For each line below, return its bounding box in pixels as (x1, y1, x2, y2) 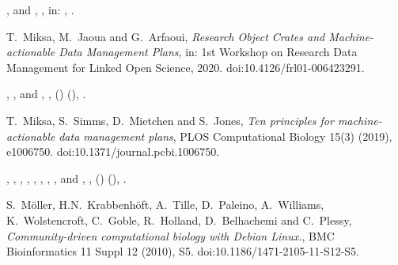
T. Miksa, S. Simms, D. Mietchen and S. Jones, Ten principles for (6, 112, 334, 128)
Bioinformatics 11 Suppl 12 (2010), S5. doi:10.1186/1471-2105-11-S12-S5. (6, 243, 360, 259)
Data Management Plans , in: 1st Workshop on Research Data (59, 44, 358, 60)
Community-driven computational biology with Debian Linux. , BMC (6, 227, 335, 244)
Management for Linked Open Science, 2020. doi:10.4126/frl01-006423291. (6, 59, 365, 75)
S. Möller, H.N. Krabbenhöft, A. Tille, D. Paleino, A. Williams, (6, 196, 324, 213)
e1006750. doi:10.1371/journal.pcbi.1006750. (6, 143, 220, 160)
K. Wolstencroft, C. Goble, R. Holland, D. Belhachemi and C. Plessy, (6, 211, 352, 228)
